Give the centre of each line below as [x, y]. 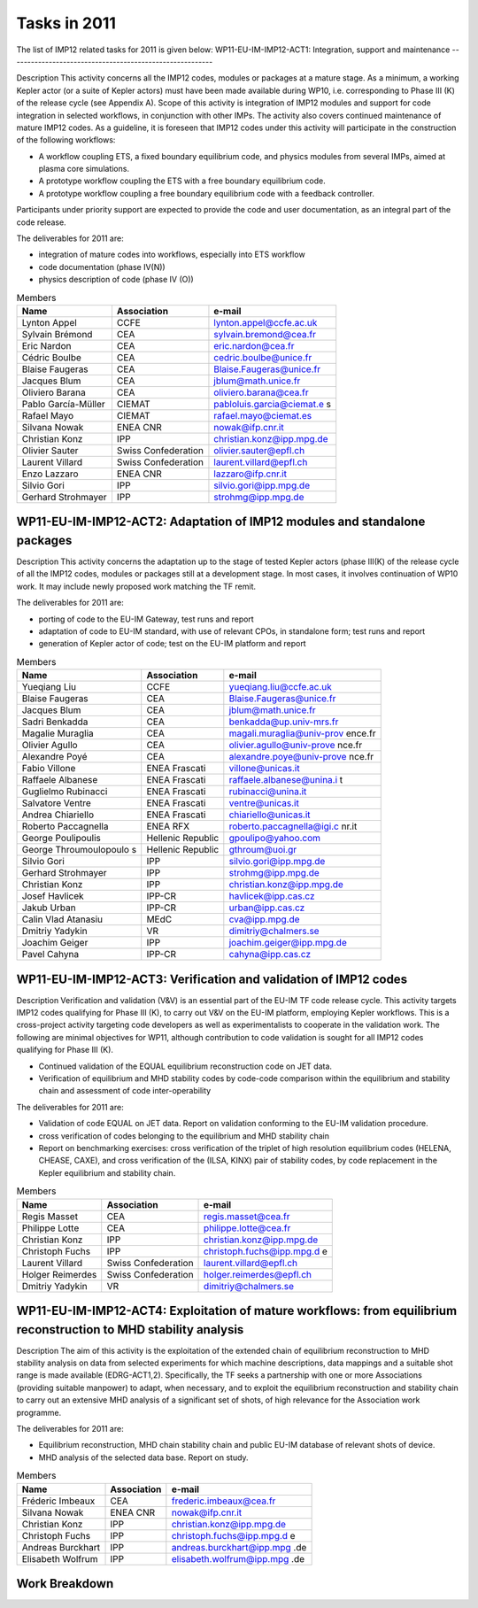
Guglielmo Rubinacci [65, 792]
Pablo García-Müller [63, 404]
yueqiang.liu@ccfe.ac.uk [280, 687]
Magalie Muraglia [58, 733]
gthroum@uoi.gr [263, 850]
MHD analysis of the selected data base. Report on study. [143, 1457]
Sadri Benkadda [55, 722]
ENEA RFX [168, 826]
